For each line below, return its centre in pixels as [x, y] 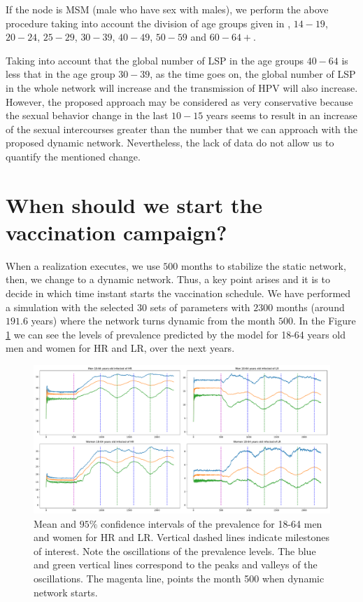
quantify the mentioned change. [73, 156]
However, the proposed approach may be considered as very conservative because [179, 101]
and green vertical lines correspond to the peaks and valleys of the [176, 565]
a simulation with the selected [70, 307]
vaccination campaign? [116, 232]
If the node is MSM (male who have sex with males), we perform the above [167, 9]
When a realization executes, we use [83, 265]
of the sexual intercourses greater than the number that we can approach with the [181, 129]
